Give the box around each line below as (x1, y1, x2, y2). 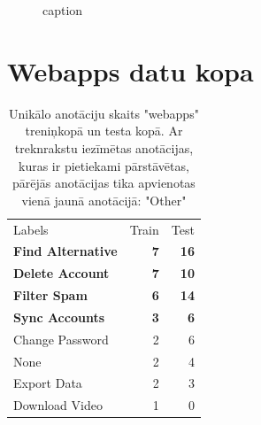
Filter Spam (13, 286, 88, 305)
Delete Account (13, 264, 110, 282)
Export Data (13, 374, 82, 392)
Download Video (13, 396, 103, 414)
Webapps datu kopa (7, 52, 254, 89)
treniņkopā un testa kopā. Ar (25, 121, 183, 140)
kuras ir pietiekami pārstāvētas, (19, 156, 189, 174)
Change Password (13, 329, 109, 348)
